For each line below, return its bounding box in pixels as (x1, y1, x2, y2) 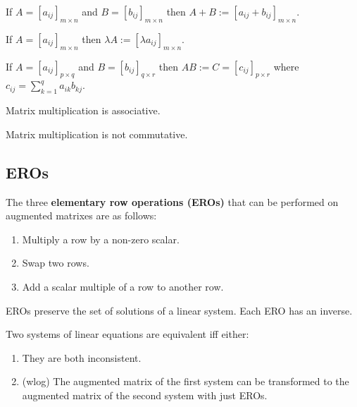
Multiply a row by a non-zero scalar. (22, 231, 180, 246)
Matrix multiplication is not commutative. (6, 126, 188, 141)
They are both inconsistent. (22, 350, 142, 365)
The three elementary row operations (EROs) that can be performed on (6, 194, 339, 209)
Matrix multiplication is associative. (6, 103, 161, 118)
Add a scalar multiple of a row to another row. (22, 279, 224, 293)
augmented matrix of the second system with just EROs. (22, 387, 268, 402)
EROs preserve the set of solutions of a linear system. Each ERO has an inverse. (6, 303, 353, 317)
